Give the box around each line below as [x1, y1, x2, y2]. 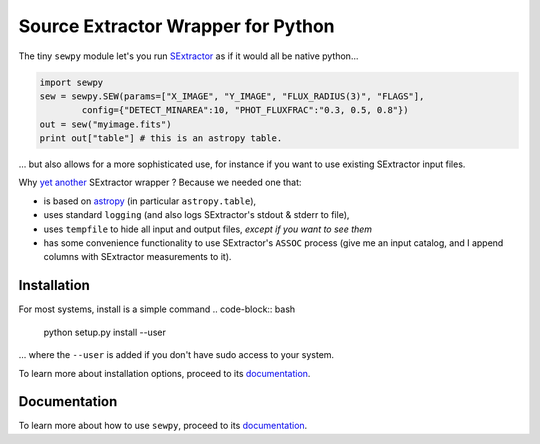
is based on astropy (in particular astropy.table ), [43, 195, 257, 207]
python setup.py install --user [43, 326, 167, 338]
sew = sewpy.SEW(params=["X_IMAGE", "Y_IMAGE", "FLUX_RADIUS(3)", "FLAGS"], [39, 90, 425, 102]
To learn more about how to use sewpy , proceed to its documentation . [18, 420, 308, 432]
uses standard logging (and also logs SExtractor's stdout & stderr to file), [43, 209, 350, 221]
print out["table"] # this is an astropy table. [39, 133, 283, 144]
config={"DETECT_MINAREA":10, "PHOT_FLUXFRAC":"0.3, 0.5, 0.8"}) [81, 105, 409, 116]
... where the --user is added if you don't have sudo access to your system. [18, 349, 335, 361]
